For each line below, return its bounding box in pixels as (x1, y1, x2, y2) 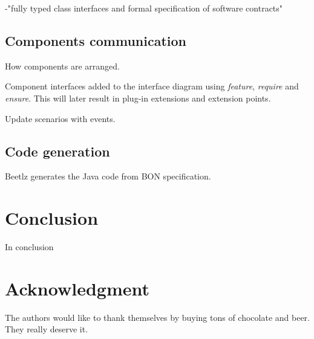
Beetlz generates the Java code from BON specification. (5, 170, 211, 182)
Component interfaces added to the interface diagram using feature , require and (5, 80, 299, 92)
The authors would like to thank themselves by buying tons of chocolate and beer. (5, 311, 310, 323)
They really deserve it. (5, 323, 88, 335)
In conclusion (5, 241, 54, 253)
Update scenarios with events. (5, 112, 116, 124)
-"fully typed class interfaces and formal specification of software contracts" (5, 2, 283, 14)
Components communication (5, 31, 186, 50)
